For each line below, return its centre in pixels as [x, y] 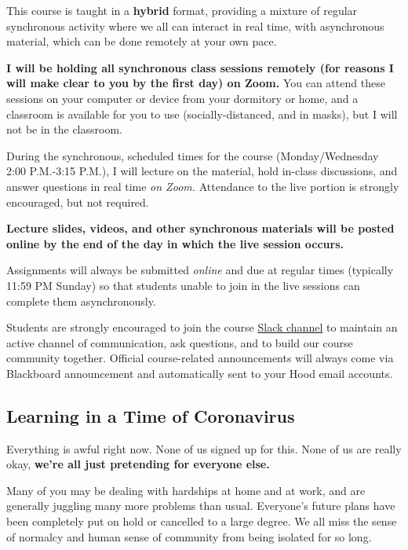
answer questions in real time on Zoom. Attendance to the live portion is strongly [203, 186]
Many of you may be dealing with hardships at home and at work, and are [186, 490]
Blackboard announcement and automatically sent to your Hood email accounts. [200, 373]
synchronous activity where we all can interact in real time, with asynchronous [195, 26]
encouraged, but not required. [78, 202]
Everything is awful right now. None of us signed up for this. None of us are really [204, 448]
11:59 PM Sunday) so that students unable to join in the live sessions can [183, 285]
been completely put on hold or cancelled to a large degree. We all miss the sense [202, 521]
